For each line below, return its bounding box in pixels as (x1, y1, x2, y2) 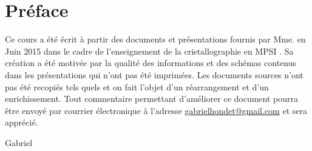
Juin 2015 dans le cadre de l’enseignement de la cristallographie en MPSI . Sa (5, 44, 294, 57)
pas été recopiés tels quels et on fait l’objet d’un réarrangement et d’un (5, 80, 269, 93)
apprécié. (5, 116, 38, 129)
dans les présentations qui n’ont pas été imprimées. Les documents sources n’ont (5, 68, 304, 81)
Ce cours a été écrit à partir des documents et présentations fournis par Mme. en (5, 33, 306, 45)
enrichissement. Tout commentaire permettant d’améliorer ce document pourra (5, 92, 299, 105)
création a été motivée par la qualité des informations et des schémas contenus (5, 56, 297, 69)
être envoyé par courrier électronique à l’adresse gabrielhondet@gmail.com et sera (5, 104, 307, 116)
